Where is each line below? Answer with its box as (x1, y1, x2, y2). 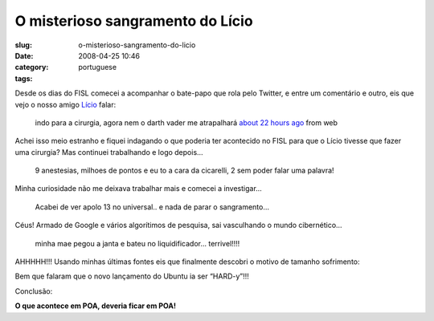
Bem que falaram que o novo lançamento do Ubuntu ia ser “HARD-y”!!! (14, 271, 249, 281)
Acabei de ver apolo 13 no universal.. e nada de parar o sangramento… (35, 201, 269, 212)
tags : (14, 73, 33, 83)
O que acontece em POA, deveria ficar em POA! (14, 301, 177, 311)
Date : (14, 51, 34, 60)
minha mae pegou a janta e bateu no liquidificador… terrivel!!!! (35, 238, 240, 248)
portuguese (78, 63, 117, 72)
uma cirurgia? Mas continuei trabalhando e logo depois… (14, 147, 204, 156)
